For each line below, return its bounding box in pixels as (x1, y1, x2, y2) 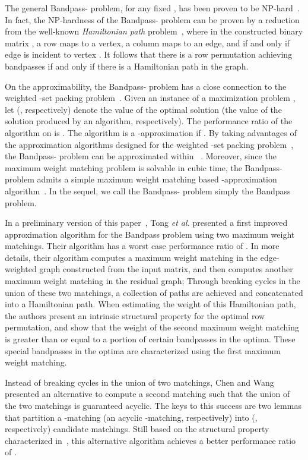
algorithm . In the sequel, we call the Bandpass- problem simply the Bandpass (5, 184, 291, 197)
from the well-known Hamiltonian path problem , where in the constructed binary (5, 25, 303, 37)
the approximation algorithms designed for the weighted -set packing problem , (5, 138, 294, 150)
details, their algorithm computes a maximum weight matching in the (5, 251, 258, 263)
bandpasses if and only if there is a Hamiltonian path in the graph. (5, 59, 249, 72)
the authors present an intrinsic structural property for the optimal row (5, 309, 265, 322)
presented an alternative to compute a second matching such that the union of (5, 387, 290, 400)
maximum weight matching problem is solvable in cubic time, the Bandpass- (5, 161, 282, 174)
